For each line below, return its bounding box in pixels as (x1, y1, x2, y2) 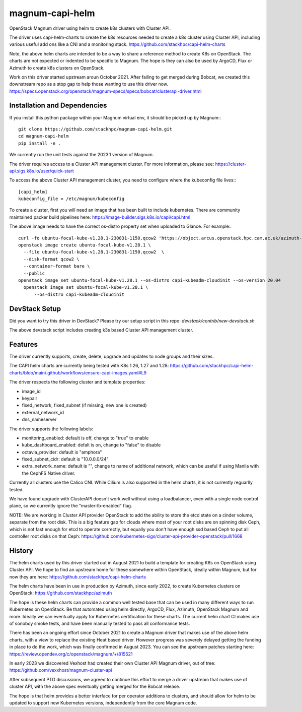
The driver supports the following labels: (9, 426, 93, 432)
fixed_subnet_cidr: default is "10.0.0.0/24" (22, 456, 109, 462)
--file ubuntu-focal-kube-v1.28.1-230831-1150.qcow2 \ (23, 249, 165, 255)
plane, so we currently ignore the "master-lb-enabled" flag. (9, 503, 132, 509)
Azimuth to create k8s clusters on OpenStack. (9, 64, 105, 71)
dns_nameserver (22, 416, 57, 423)
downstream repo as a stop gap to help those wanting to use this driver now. (9, 81, 169, 87)
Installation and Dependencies (9, 101, 107, 110)
